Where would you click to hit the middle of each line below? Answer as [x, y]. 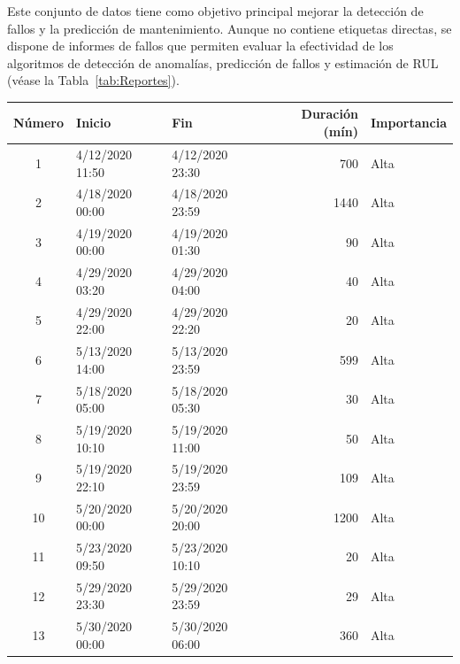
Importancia [408, 123]
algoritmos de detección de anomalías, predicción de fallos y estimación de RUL [223, 62]
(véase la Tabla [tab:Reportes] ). [93, 80]
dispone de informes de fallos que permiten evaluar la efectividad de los [200, 46]
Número [39, 123]
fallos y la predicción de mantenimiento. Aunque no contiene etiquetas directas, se [230, 28]
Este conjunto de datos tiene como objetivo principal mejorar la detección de [215, 11]
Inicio [94, 123]
